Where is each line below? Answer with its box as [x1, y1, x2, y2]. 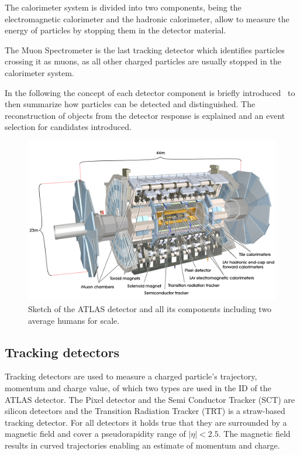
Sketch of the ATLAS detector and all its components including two [28, 302, 272, 314]
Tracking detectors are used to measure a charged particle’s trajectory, [5, 370, 257, 382]
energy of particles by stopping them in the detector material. [5, 24, 226, 36]
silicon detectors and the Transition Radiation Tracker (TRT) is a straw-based [5, 405, 285, 417]
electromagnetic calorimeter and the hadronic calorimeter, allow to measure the [5, 12, 289, 25]
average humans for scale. [28, 314, 120, 326]
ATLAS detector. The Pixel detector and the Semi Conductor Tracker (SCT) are [5, 393, 295, 405]
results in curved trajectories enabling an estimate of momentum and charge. [5, 439, 280, 451]
